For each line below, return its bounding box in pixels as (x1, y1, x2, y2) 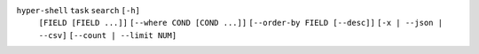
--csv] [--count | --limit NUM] (38, 30, 177, 40)
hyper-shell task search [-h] (16, 5, 141, 15)
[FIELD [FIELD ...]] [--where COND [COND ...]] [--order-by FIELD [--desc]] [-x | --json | (38, 18, 444, 28)
